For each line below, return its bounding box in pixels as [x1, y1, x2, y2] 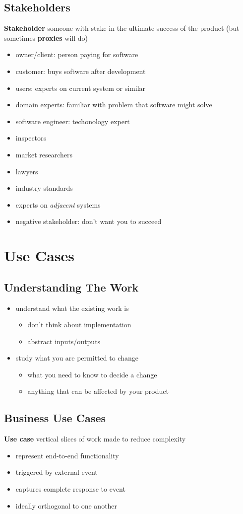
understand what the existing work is [15, 302, 129, 313]
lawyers [15, 166, 38, 176]
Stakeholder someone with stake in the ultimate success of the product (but [4, 23, 240, 33]
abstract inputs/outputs [27, 336, 101, 346]
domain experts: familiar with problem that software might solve [15, 99, 212, 110]
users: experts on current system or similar [15, 82, 146, 93]
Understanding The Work [4, 279, 139, 294]
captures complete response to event [15, 484, 125, 494]
